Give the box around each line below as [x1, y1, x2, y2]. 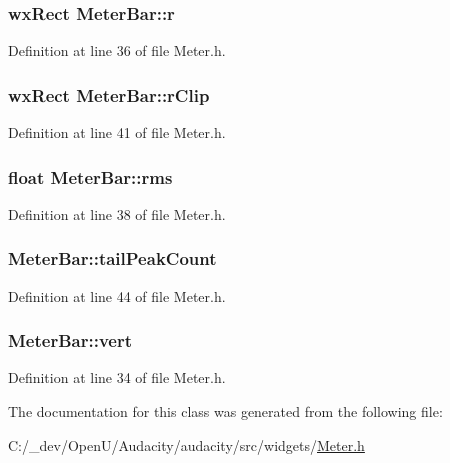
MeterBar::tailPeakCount [8, 246, 217, 271]
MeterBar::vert [8, 328, 132, 353]
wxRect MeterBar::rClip [8, 82, 210, 107]
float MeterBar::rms [8, 164, 173, 189]
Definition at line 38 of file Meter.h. [8, 203, 226, 224]
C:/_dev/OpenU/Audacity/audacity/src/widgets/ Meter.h [8, 434, 365, 455]
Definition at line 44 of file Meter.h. [8, 285, 226, 306]
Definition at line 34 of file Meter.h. [8, 367, 226, 388]
